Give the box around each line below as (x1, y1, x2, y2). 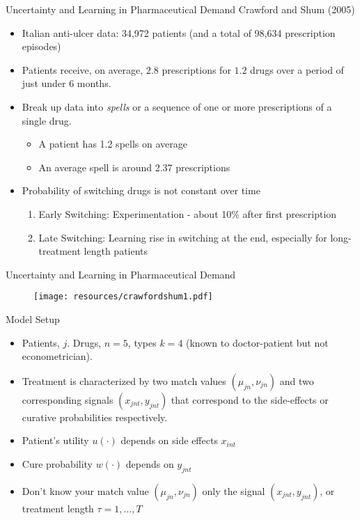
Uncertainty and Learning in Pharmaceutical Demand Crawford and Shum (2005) (6, 2, 355, 16)
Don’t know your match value (22, 483, 149, 498)
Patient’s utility (22, 433, 89, 448)
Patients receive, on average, (22, 62, 143, 77)
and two (279, 373, 314, 388)
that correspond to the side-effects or (171, 392, 329, 407)
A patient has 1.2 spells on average (38, 136, 187, 151)
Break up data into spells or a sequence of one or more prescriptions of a (22, 99, 332, 113)
